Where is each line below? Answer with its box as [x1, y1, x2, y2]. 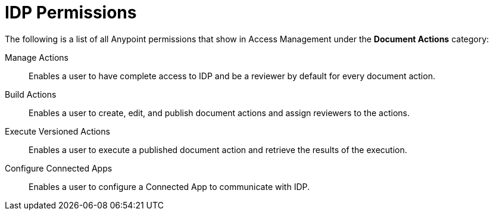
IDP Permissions [5, 2, 137, 23]
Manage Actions [5, 52, 69, 63]
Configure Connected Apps [5, 163, 113, 173]
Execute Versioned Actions [5, 126, 110, 136]
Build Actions [5, 89, 57, 99]
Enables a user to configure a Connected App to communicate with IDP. [29, 181, 310, 192]
